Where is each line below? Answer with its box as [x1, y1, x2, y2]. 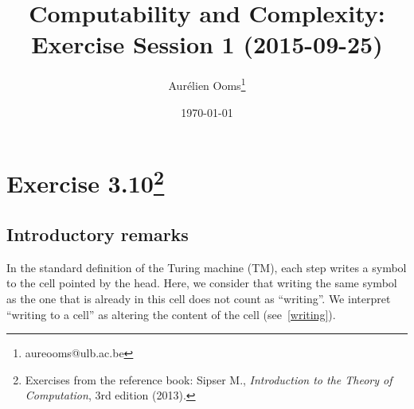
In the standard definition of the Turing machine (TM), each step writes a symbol [6, 259, 407, 275]
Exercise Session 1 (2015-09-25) [31, 28, 383, 60]
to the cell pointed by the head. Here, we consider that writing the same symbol [6, 275, 397, 291]
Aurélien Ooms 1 [168, 75, 246, 93]
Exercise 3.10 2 [6, 164, 165, 200]
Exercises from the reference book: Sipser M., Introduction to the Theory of [25, 371, 393, 388]
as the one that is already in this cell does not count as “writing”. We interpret [6, 290, 391, 307]
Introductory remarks [6, 222, 189, 247]
